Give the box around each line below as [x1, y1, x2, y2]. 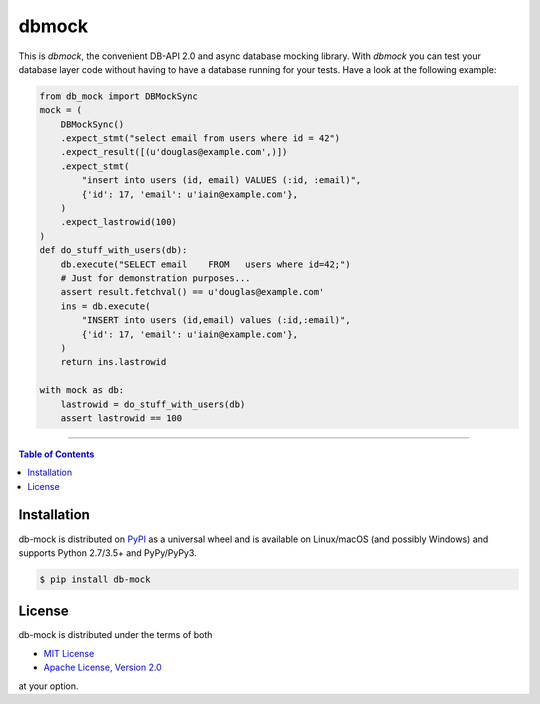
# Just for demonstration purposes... [60, 273, 251, 284]
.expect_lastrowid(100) [60, 216, 177, 228]
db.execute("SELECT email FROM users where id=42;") [60, 258, 351, 270]
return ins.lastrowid [60, 356, 167, 368]
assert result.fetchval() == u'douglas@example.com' [60, 286, 325, 298]
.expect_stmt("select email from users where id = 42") [60, 133, 341, 144]
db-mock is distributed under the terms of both [18, 629, 213, 641]
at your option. [18, 680, 79, 692]
